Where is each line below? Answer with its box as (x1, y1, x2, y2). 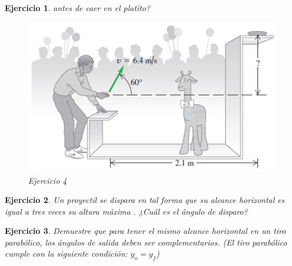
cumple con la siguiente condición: (5, 247, 128, 260)
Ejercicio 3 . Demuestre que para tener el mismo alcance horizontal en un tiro (5, 225, 286, 237)
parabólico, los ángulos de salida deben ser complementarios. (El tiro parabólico (5, 236, 287, 248)
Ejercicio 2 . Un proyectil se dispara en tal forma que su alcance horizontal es (5, 194, 285, 206)
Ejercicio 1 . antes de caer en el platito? (5, 2, 150, 13)
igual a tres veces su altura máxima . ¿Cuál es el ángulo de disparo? (5, 205, 248, 217)
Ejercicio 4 (28, 174, 67, 186)
